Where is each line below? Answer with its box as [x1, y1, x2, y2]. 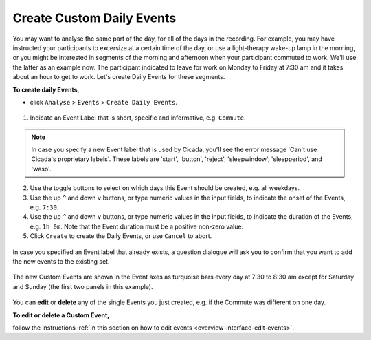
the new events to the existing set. [12, 257, 110, 265]
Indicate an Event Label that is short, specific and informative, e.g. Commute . [30, 114, 247, 122]
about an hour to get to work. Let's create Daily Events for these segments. [12, 73, 225, 81]
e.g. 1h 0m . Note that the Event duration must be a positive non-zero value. [30, 222, 244, 231]
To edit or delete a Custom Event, [12, 310, 110, 319]
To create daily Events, [12, 85, 80, 94]
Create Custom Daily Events [12, 10, 177, 25]
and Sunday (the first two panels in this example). [12, 282, 153, 290]
